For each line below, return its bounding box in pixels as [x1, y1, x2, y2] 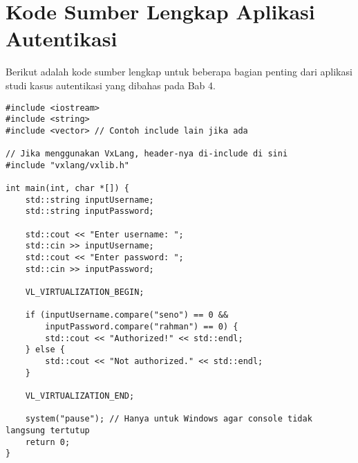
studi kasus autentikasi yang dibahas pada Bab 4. [6, 78, 216, 92]
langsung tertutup [6, 425, 90, 435]
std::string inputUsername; [25, 194, 154, 205]
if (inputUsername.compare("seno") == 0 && [25, 310, 229, 320]
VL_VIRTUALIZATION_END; [25, 390, 135, 401]
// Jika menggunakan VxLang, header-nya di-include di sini [6, 149, 288, 159]
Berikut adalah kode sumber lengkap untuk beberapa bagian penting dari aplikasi [6, 64, 352, 79]
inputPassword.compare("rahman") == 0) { [45, 321, 238, 332]
